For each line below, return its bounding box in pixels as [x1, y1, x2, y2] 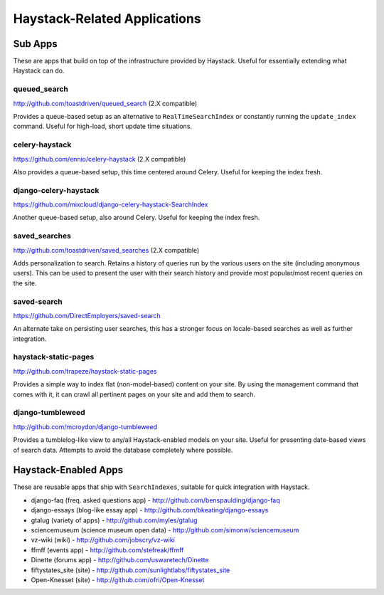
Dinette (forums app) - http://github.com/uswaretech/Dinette [31, 556, 209, 564]
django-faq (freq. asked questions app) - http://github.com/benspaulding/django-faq [31, 495, 280, 505]
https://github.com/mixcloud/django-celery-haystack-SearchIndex [13, 200, 208, 209]
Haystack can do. [13, 66, 65, 75]
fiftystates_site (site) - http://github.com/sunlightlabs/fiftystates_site [31, 566, 230, 574]
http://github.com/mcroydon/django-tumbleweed [13, 422, 158, 431]
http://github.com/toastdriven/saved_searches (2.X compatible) [13, 246, 200, 254]
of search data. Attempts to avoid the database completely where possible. [13, 446, 233, 454]
